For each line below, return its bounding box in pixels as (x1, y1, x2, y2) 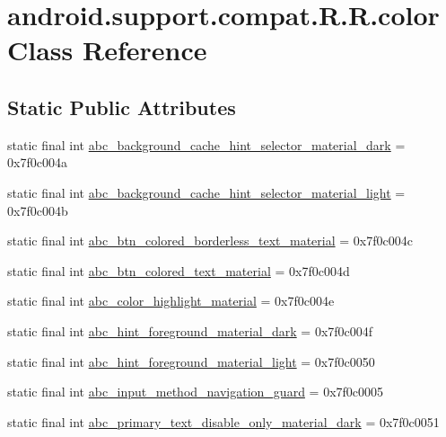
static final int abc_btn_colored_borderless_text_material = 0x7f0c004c (7, 231, 413, 250)
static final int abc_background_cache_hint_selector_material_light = (7, 183, 406, 201)
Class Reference (7, 31, 207, 68)
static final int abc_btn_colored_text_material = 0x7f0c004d (7, 261, 350, 280)
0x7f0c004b (7, 201, 68, 219)
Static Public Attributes (7, 93, 236, 120)
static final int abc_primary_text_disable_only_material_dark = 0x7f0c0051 (7, 412, 440, 431)
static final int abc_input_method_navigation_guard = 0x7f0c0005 (7, 382, 384, 401)
